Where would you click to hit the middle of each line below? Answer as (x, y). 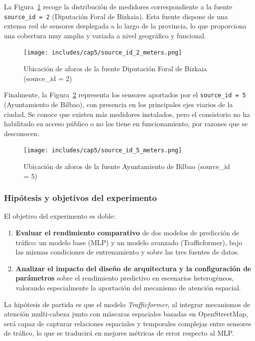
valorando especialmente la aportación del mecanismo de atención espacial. (128, 287)
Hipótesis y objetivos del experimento (81, 198)
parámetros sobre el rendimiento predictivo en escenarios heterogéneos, (125, 278)
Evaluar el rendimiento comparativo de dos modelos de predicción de (127, 232)
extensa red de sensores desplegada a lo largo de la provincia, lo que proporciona (125, 26)
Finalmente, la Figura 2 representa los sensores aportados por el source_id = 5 (125, 95)
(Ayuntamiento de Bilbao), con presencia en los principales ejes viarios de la (118, 104)
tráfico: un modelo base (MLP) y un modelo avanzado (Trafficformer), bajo (129, 242)
